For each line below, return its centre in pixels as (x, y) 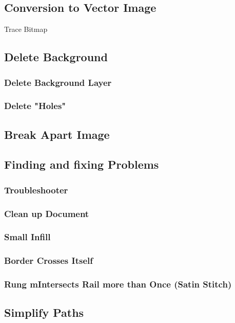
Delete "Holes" (35, 106)
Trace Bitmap (26, 29)
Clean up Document (47, 213)
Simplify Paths (44, 312)
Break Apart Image (57, 134)
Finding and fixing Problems (82, 164)
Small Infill (27, 237)
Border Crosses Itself (49, 261)
